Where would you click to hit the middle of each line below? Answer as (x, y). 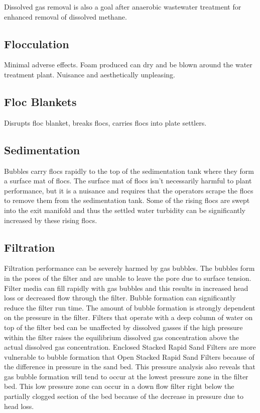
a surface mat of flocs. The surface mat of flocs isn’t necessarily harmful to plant (128, 181)
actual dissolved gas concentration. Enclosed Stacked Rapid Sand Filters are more (130, 347)
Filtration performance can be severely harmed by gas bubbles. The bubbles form (129, 268)
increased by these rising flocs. (51, 220)
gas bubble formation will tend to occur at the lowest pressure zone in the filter (126, 376)
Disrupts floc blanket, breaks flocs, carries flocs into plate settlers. (105, 122)
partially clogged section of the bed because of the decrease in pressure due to (124, 396)
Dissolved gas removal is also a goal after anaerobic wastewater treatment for (123, 7)
